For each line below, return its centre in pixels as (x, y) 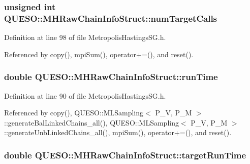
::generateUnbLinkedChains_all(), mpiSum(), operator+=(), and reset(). (118, 132)
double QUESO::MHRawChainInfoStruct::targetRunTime (125, 155)
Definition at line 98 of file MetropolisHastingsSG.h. (85, 37)
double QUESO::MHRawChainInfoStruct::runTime (111, 77)
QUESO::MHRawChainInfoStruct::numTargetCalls (111, 18)
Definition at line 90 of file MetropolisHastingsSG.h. (85, 95)
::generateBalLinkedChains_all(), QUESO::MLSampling (91, 122)
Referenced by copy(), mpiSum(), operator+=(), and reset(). (99, 54)
